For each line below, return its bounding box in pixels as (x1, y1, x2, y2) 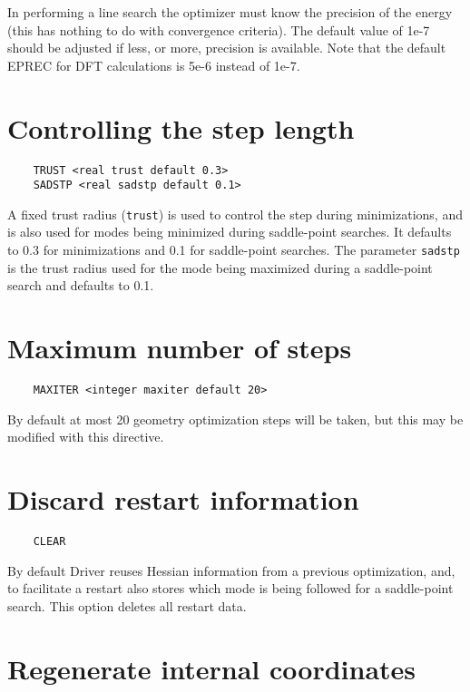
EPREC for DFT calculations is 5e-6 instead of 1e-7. (7, 55, 300, 74)
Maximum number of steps (7, 329, 352, 366)
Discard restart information (7, 481, 359, 518)
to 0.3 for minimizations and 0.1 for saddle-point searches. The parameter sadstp (7, 240, 460, 259)
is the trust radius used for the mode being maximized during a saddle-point (7, 258, 433, 277)
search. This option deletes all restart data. (7, 596, 247, 615)
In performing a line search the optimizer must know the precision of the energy (7, 3, 453, 21)
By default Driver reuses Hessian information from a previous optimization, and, (7, 560, 455, 580)
